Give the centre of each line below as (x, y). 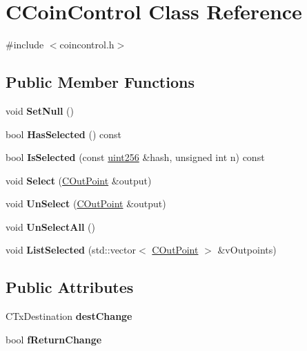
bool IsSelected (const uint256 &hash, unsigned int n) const (135, 157)
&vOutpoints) (247, 250)
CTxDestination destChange (69, 316)
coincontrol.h (87, 45)
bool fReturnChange (54, 339)
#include (25, 45)
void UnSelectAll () (50, 226)
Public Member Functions (100, 82)
